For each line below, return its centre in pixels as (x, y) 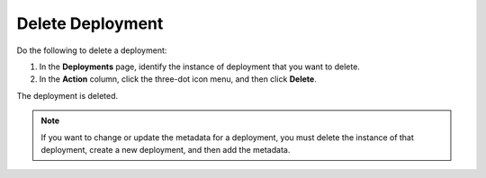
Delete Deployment (90, 23)
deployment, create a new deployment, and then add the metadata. (166, 149)
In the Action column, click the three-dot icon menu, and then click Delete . (178, 79)
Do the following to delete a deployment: (92, 50)
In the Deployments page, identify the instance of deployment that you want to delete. (199, 67)
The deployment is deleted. (67, 95)
